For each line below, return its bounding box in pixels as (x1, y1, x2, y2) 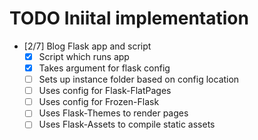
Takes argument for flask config (38, 62, 171, 74)
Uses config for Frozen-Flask (38, 96, 160, 108)
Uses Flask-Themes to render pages (38, 107, 189, 119)
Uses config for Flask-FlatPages (38, 85, 172, 97)
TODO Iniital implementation (9, 7, 249, 30)
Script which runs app (38, 50, 130, 62)
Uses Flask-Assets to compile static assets (38, 118, 216, 131)
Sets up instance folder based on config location (38, 73, 240, 86)
